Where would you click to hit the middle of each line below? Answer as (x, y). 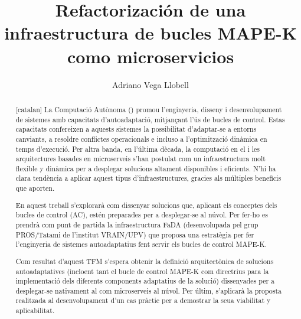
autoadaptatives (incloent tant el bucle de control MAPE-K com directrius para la (142, 271)
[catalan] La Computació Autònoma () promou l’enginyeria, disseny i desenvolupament (149, 109)
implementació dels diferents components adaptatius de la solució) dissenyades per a (145, 281)
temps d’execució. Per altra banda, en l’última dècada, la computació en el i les (138, 149)
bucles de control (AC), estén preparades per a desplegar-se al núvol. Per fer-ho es (142, 215)
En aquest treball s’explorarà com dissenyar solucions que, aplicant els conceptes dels (146, 205)
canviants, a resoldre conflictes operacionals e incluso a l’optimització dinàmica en (141, 139)
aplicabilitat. (35, 310)
